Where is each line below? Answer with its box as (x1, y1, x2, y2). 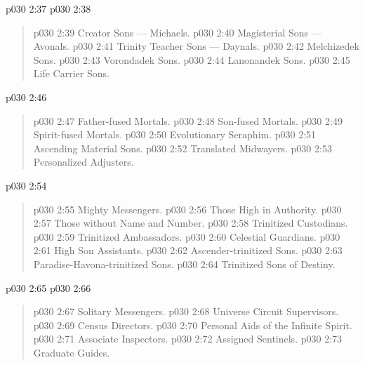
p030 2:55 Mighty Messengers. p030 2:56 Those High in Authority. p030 (33, 201, 342, 216)
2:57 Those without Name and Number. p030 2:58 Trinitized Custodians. (33, 215, 348, 230)
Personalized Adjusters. (33, 154, 134, 169)
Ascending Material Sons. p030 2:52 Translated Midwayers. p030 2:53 (33, 140, 332, 155)
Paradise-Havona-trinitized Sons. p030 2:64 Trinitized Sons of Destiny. (33, 256, 336, 271)
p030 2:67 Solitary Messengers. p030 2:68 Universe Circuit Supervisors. (33, 304, 339, 319)
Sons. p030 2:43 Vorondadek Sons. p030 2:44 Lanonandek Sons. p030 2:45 (33, 52, 350, 67)
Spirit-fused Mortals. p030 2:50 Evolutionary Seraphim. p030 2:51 (33, 127, 317, 142)
